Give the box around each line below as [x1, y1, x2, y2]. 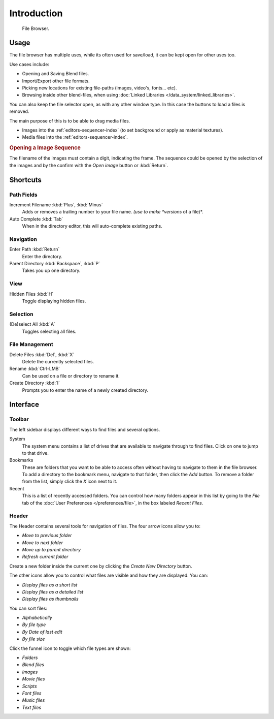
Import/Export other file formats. [22, 78, 90, 84]
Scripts [22, 683, 38, 689]
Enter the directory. [22, 253, 63, 259]
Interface [9, 400, 39, 409]
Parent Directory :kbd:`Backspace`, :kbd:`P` [9, 261, 100, 267]
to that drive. [22, 450, 49, 456]
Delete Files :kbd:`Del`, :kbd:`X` [9, 351, 75, 358]
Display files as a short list [22, 582, 78, 588]
